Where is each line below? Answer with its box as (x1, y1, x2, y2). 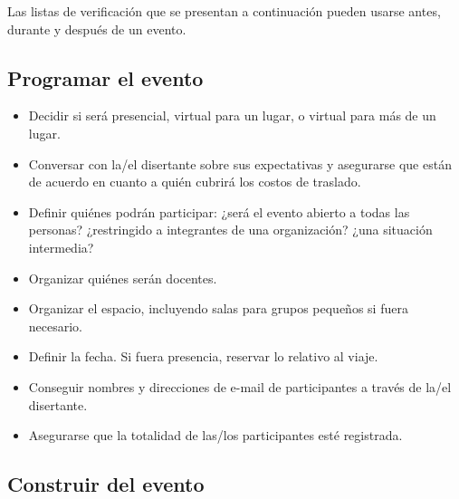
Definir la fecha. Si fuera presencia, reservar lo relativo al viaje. (28, 347, 378, 366)
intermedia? (28, 237, 94, 256)
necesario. (28, 316, 83, 335)
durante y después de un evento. (7, 19, 186, 38)
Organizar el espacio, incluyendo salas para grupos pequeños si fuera (28, 299, 408, 318)
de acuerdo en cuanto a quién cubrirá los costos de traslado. (28, 172, 361, 191)
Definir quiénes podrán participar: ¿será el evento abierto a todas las (28, 202, 410, 221)
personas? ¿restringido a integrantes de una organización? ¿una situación (28, 220, 433, 239)
